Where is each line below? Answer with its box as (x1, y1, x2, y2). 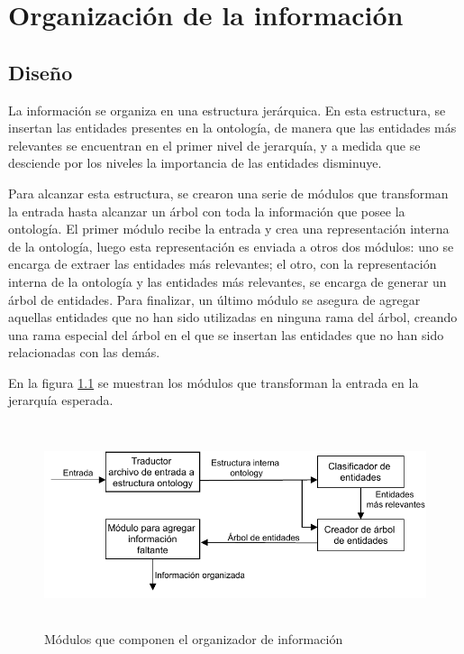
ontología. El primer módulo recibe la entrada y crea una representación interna (8, 219, 450, 238)
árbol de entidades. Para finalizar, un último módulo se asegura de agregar (8, 290, 421, 309)
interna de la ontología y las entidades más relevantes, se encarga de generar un (8, 272, 447, 290)
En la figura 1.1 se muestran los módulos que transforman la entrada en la (8, 373, 419, 391)
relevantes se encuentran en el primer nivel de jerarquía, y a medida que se (8, 135, 421, 154)
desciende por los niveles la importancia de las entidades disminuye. (8, 153, 382, 172)
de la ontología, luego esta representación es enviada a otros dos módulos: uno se (8, 236, 454, 255)
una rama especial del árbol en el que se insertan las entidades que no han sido (8, 325, 444, 344)
